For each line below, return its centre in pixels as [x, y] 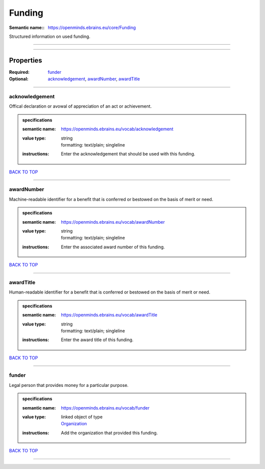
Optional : [19, 79]
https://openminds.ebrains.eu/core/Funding [92, 28]
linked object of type [82, 417]
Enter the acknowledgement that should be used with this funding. [128, 154]
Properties [26, 60]
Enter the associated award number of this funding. [113, 247]
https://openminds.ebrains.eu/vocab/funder [105, 408]
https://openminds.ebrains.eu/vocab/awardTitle [109, 315]
